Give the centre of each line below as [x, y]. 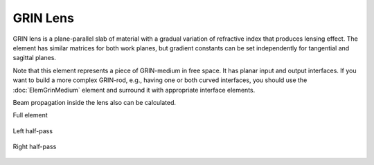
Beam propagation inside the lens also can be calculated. [95, 102]
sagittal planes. [35, 58]
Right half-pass [35, 147]
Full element [30, 115]
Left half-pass [33, 130]
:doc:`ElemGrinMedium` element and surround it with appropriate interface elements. [134, 90]
